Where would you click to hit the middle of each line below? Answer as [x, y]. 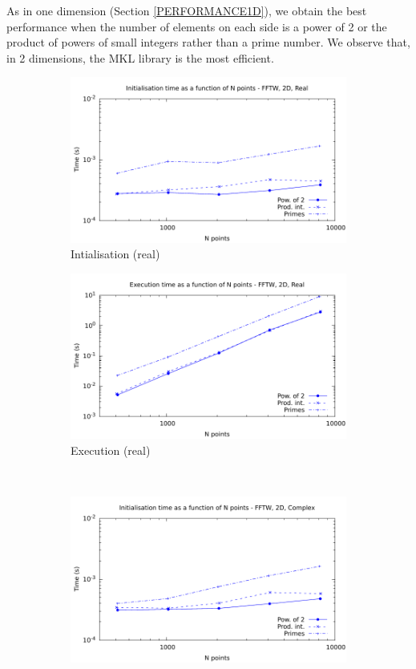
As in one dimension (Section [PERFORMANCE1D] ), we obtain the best [187, 10]
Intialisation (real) [115, 254]
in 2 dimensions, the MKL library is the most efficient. [140, 57]
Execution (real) [111, 450]
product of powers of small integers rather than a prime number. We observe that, [208, 42]
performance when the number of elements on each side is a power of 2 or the [197, 26]
